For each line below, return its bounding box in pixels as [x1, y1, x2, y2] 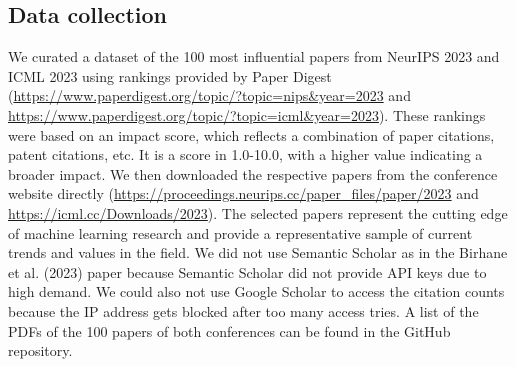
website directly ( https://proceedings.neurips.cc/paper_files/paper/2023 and [8, 183, 479, 204]
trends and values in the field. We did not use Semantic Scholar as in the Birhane [8, 242, 508, 263]
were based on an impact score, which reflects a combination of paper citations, [8, 124, 495, 145]
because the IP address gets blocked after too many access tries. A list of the [8, 300, 479, 321]
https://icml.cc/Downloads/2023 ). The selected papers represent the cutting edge [8, 202, 508, 223]
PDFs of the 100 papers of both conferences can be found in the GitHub [8, 320, 451, 341]
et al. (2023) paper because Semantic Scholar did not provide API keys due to [8, 261, 487, 282]
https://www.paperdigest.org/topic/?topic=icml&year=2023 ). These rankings [8, 104, 486, 125]
